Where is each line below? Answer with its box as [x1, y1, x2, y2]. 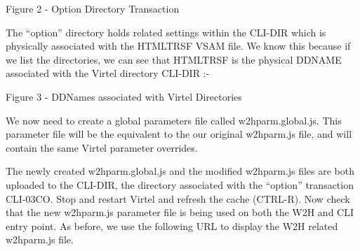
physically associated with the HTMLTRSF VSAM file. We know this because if [6, 38, 351, 53]
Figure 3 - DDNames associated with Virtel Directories [6, 89, 242, 103]
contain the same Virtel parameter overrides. [6, 140, 198, 155]
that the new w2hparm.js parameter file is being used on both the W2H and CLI [6, 205, 354, 220]
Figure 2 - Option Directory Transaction [6, 1, 180, 15]
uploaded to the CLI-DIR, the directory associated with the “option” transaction [6, 177, 354, 192]
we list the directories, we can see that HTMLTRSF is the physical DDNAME [6, 52, 342, 66]
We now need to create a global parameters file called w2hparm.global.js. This [6, 113, 342, 127]
